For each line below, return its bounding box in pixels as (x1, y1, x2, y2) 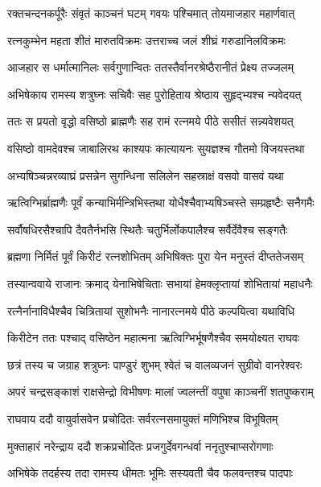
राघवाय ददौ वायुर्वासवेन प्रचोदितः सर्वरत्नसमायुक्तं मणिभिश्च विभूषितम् (7, 410, 278, 427)
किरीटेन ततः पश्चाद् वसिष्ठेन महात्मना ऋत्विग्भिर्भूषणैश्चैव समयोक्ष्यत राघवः (7, 329, 300, 346)
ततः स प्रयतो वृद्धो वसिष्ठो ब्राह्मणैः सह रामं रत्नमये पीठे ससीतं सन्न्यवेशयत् (7, 113, 294, 130)
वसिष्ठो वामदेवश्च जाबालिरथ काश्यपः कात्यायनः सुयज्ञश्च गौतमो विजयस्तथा (7, 139, 305, 156)
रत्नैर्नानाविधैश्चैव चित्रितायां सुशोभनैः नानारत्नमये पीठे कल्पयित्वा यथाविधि (7, 302, 295, 319)
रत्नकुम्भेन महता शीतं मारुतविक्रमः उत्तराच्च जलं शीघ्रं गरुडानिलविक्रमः (7, 31, 286, 48)
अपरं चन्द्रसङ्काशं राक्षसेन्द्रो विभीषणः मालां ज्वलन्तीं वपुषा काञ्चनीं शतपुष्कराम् (7, 383, 314, 400)
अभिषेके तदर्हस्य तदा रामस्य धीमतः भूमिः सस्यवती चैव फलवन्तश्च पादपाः (7, 464, 294, 481)
